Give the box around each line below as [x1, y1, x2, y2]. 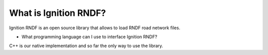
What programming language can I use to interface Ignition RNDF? [21, 34, 157, 40]
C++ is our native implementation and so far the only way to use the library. [9, 43, 163, 49]
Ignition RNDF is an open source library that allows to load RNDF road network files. [9, 25, 181, 31]
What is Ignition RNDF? [9, 7, 106, 18]
